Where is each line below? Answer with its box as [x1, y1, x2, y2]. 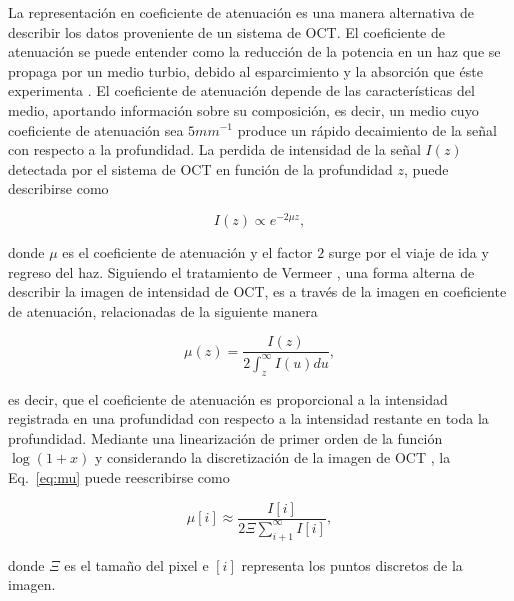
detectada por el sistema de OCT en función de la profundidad [8, 158, 393, 179]
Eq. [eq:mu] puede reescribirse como [8, 466, 230, 487]
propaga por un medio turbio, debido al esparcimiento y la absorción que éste [8, 60, 483, 81]
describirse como [8, 178, 109, 199]
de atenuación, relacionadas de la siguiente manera [8, 300, 318, 321]
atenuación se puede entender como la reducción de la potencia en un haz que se [8, 41, 501, 62]
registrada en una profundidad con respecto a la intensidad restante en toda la [8, 408, 489, 429]
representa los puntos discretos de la [241, 554, 463, 575]
